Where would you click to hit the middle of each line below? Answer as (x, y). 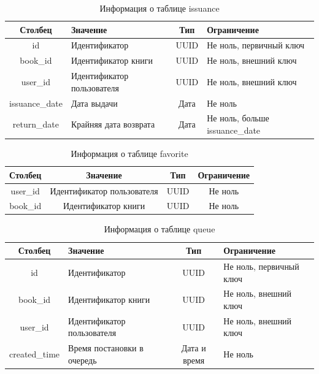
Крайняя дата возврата (113, 124)
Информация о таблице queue (159, 229)
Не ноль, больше (238, 118)
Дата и (194, 348)
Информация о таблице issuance (159, 8)
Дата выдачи (94, 103)
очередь (83, 360)
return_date (36, 124)
